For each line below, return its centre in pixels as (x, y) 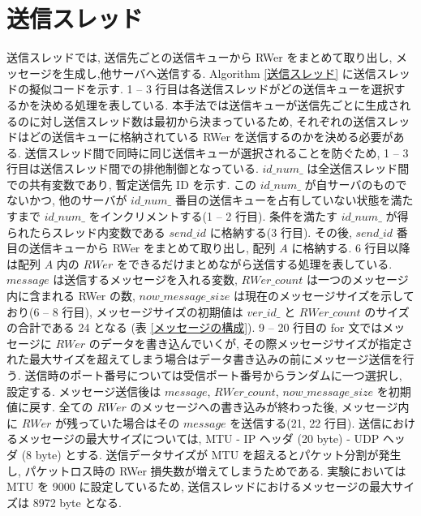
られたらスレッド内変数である (86, 232)
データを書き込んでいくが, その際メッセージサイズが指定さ (256, 343)
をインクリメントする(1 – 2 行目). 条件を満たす (213, 216)
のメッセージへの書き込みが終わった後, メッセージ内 (270, 407)
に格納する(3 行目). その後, (281, 232)
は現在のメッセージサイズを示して (324, 296)
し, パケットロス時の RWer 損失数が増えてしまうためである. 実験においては (206, 470)
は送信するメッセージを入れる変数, (145, 279)
